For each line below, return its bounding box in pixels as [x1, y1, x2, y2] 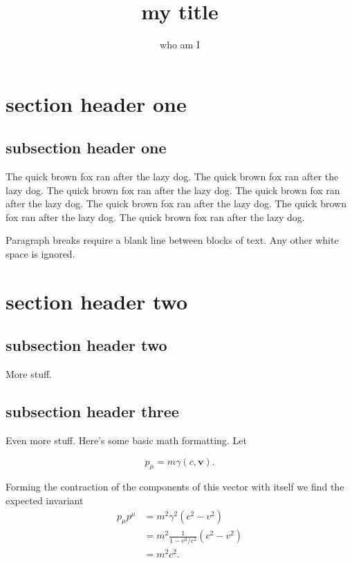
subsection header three [6, 401, 179, 422]
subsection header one [6, 137, 167, 158]
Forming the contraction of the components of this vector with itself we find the [6, 479, 344, 494]
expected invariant [6, 493, 84, 508]
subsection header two [6, 334, 167, 356]
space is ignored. [6, 247, 75, 261]
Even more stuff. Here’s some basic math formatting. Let [6, 433, 247, 448]
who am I [160, 37, 200, 52]
